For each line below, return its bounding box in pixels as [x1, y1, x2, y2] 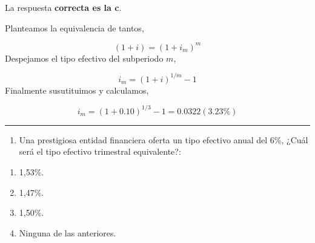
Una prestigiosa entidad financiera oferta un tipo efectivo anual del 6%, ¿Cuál [19, 133, 308, 146]
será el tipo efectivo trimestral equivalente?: [19, 145, 181, 158]
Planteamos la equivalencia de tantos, [5, 21, 144, 34]
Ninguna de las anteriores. [19, 226, 116, 239]
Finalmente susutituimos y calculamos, [5, 83, 149, 96]
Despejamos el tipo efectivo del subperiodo [5, 51, 164, 64]
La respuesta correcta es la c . [5, 1, 122, 13]
